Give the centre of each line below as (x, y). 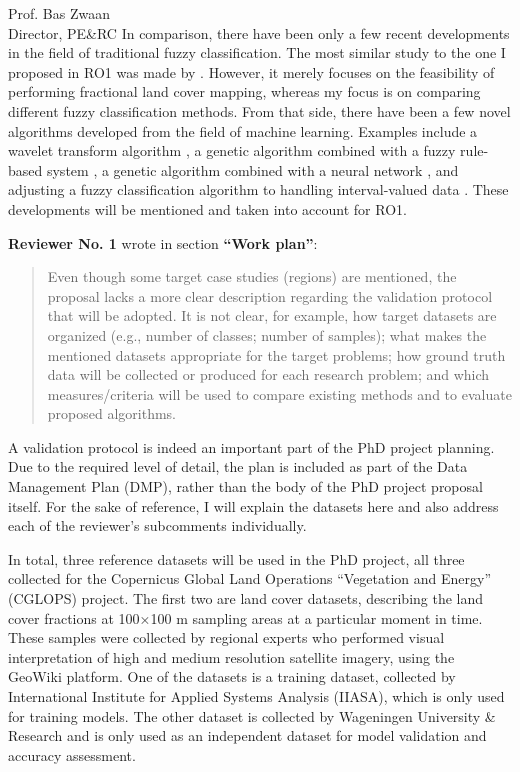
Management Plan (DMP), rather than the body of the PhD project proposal (245, 486)
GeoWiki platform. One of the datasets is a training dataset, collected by (232, 676)
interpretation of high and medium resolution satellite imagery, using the (231, 656)
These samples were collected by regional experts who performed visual (226, 637)
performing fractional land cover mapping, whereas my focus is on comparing (244, 91)
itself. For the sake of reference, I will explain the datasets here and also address (253, 505)
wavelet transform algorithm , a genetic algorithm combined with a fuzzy (232, 150)
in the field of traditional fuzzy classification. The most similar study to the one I (257, 52)
